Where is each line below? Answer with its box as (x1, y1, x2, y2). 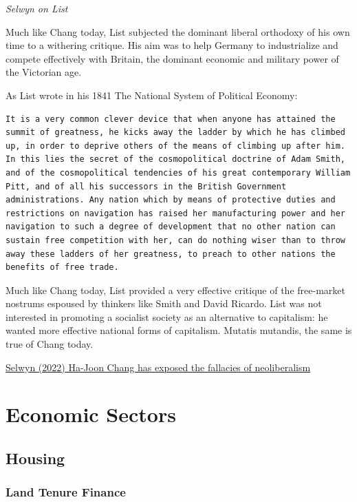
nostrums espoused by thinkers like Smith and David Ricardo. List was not (6, 296, 322, 311)
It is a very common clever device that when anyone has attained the (6, 114, 336, 124)
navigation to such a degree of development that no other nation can (6, 222, 336, 232)
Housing (6, 448, 65, 469)
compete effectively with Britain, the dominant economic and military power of (6, 51, 339, 65)
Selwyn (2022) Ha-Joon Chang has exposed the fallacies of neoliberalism (6, 359, 311, 374)
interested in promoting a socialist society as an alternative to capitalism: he (6, 309, 328, 324)
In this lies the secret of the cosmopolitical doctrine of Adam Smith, (6, 154, 345, 165)
